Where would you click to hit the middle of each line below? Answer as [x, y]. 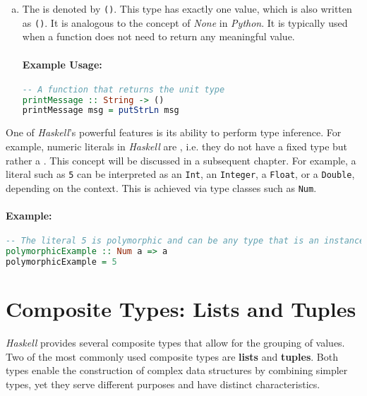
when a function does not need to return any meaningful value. [158, 36]
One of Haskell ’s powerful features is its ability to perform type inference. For [174, 132]
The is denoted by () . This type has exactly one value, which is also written [187, 8]
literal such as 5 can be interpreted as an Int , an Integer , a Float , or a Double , [180, 174]
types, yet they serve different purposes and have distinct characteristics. [163, 384]
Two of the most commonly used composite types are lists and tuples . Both [172, 356]
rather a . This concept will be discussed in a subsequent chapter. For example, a [181, 160]
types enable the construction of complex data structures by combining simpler [177, 370]
